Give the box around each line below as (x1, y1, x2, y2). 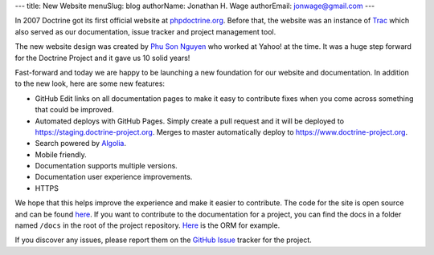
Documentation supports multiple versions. (35, 161, 178, 171)
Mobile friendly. (35, 149, 88, 160)
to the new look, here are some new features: (14, 79, 165, 88)
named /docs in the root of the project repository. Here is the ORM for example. (14, 221, 280, 230)
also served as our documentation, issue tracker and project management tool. (14, 26, 276, 36)
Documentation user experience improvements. (35, 172, 193, 182)
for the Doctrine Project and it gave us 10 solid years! (14, 53, 190, 63)
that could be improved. (35, 105, 114, 115)
